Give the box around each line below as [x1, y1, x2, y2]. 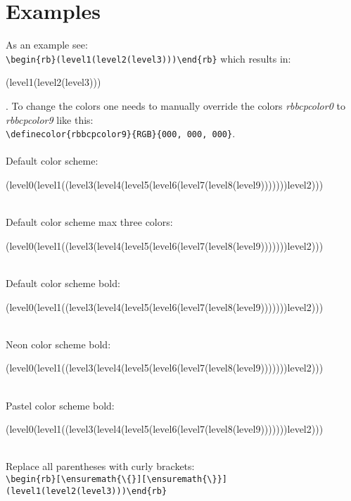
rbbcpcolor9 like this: [6, 112, 94, 127]
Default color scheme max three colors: [6, 215, 173, 229]
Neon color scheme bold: [6, 336, 111, 351]
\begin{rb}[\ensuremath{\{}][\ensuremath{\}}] [6, 474, 227, 484]
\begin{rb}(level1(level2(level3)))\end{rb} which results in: [6, 51, 291, 65]
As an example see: [6, 37, 88, 52]
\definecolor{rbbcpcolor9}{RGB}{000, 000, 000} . [6, 126, 236, 141]
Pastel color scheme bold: [6, 398, 115, 412]
